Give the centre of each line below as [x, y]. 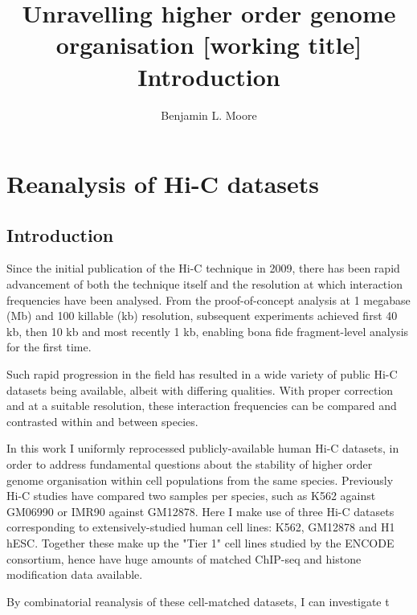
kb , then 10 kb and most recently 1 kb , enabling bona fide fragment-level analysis [208, 331]
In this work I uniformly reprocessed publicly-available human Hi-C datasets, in [203, 448]
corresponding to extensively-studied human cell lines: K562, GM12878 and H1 [201, 527]
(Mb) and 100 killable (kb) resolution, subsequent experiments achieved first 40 [202, 316]
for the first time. [49, 347]
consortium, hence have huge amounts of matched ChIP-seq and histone [184, 558]
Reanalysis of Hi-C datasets [163, 184]
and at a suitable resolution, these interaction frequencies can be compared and [202, 406]
